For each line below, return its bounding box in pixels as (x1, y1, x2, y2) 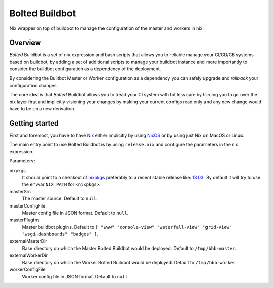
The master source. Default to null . (22, 195, 98, 202)
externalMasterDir (9, 238, 48, 244)
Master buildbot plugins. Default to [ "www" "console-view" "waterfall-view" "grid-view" (22, 224, 232, 230)
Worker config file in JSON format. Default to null (22, 273, 128, 279)
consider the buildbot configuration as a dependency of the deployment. (9, 66, 161, 72)
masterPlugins (9, 217, 40, 223)
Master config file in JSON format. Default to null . (22, 210, 129, 216)
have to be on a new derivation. (9, 106, 76, 112)
